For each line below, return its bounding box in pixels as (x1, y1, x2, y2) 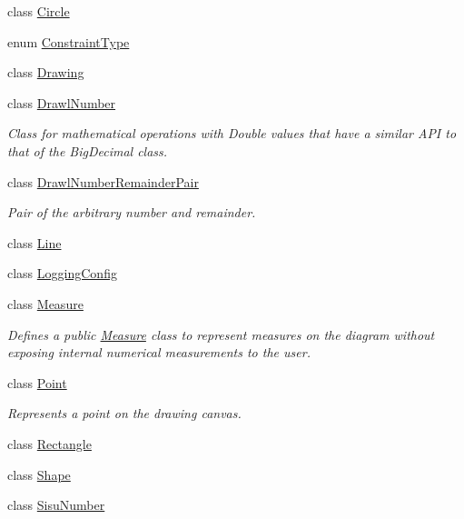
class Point (7, 373, 67, 392)
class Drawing (7, 63, 84, 82)
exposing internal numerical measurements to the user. (7, 343, 311, 362)
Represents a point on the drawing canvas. (7, 404, 242, 423)
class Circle (7, 2, 70, 20)
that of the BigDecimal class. (7, 141, 168, 160)
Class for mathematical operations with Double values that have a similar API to (7, 124, 457, 143)
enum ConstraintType (7, 32, 130, 51)
